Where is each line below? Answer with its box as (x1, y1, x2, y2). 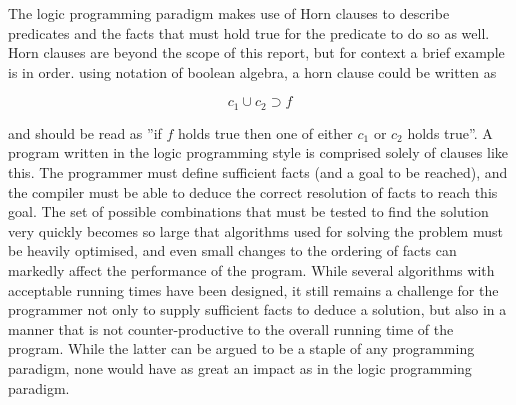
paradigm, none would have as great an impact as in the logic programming (8, 357, 472, 378)
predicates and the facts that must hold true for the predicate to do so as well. (8, 22, 490, 43)
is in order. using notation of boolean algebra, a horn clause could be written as (8, 61, 497, 82)
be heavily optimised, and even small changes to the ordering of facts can (8, 240, 457, 261)
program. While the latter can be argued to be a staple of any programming (8, 338, 475, 359)
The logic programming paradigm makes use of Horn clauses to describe (8, 3, 450, 23)
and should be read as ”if (8, 122, 162, 143)
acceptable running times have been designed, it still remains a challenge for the (8, 279, 499, 300)
